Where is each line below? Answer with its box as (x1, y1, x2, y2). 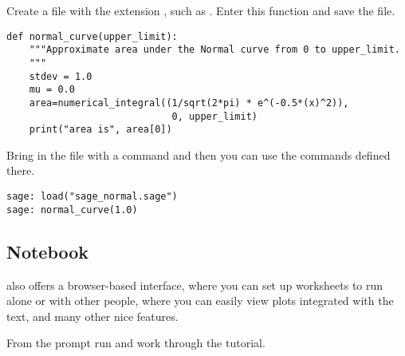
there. (6, 162, 35, 179)
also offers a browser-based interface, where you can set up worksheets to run (6, 276, 383, 293)
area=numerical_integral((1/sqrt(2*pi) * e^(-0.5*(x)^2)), (29, 97, 349, 109)
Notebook (6, 239, 89, 263)
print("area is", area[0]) (29, 124, 172, 136)
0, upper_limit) (171, 110, 258, 122)
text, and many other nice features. (6, 307, 179, 324)
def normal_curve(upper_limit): (6, 30, 178, 42)
